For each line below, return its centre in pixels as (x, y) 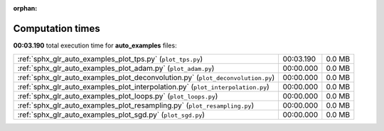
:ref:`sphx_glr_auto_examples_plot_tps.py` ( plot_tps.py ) (110, 59)
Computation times (57, 28)
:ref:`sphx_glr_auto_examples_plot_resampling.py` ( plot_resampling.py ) (136, 106)
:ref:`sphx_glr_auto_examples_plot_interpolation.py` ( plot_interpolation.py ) (143, 87)
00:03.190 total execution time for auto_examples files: (95, 45)
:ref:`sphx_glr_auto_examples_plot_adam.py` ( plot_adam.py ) (116, 69)
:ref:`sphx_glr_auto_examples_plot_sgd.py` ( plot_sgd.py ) (111, 115)
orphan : (25, 8)
